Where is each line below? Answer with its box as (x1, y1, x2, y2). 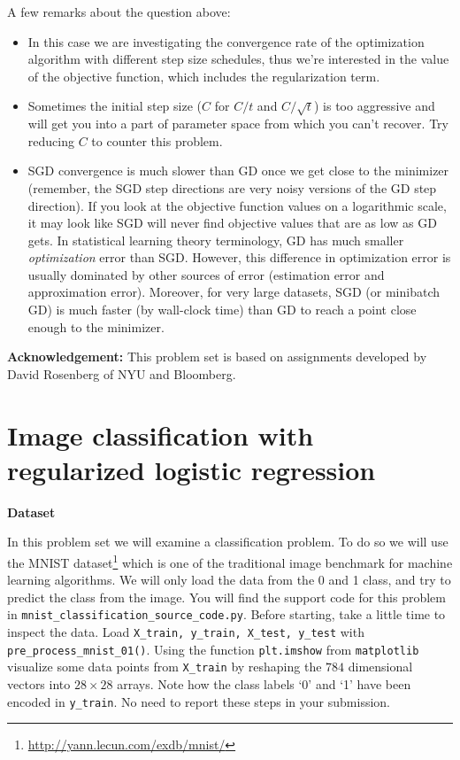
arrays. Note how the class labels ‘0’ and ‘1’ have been (117, 675, 411, 694)
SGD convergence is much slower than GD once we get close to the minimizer (27, 161, 449, 180)
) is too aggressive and (313, 97, 435, 115)
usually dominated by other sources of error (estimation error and (27, 265, 385, 283)
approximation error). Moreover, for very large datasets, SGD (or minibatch (27, 283, 441, 301)
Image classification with (7, 416, 314, 453)
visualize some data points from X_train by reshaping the (7, 657, 322, 676)
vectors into (7, 675, 71, 694)
